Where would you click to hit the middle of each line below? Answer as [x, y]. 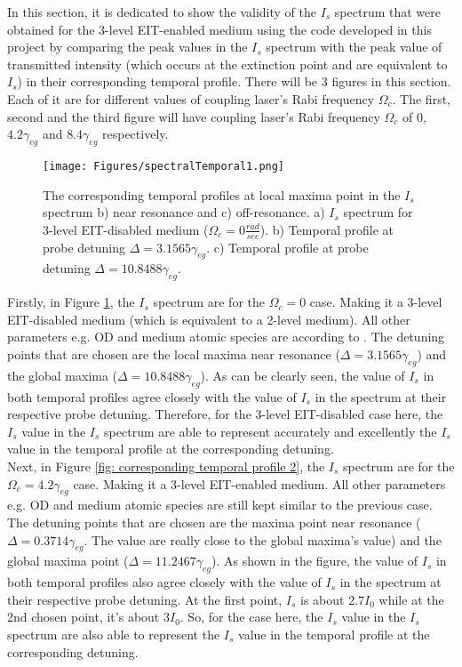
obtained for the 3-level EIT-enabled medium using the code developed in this [219, 29]
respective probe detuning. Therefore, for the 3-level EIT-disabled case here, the [225, 414]
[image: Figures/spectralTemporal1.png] [164, 166]
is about [323, 599]
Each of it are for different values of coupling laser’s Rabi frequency [191, 98]
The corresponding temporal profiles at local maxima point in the [222, 194]
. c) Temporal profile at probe [287, 247]
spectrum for [378, 212]
